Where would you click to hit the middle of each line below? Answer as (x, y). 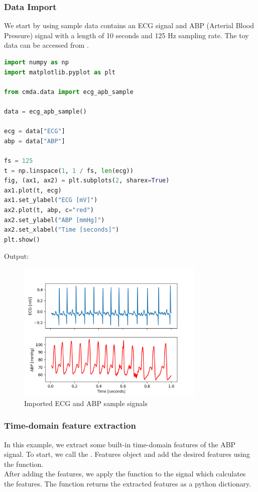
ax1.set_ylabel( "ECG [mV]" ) (51, 200)
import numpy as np (36, 62)
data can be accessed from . (46, 45)
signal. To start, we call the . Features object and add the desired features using (127, 454)
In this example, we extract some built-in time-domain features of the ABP (120, 444)
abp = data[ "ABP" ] (35, 141)
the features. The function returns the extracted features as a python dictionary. (128, 484)
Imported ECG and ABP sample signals (86, 403)
